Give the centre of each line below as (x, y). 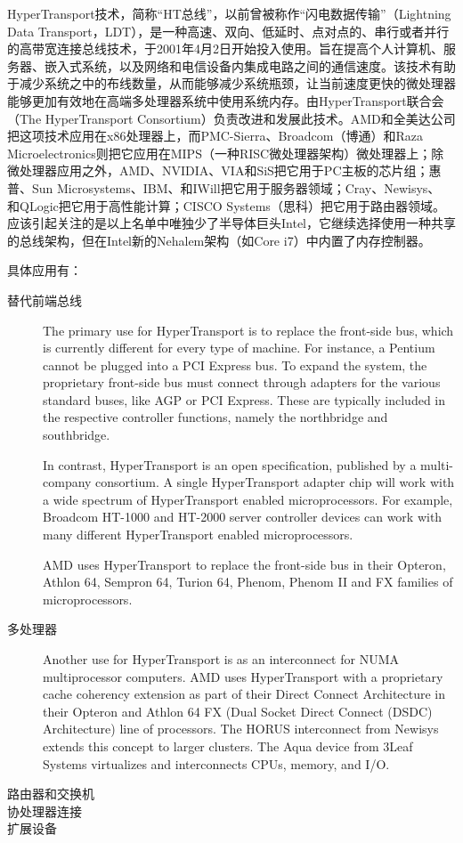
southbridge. (77, 435)
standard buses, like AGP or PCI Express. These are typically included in (244, 399)
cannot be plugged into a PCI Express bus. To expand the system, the (235, 365)
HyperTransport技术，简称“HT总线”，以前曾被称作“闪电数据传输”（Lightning (229, 13)
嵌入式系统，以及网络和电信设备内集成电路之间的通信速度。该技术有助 (250, 65)
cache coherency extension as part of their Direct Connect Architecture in (244, 694)
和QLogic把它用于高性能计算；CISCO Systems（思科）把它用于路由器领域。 (226, 205)
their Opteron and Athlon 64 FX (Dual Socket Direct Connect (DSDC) (238, 711)
